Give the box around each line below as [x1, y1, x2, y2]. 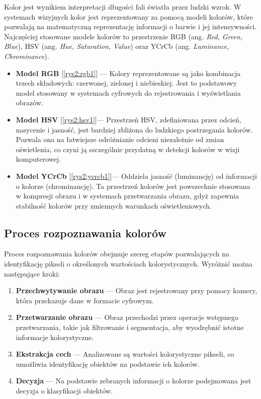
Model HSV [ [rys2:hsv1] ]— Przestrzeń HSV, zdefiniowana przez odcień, [16, 114, 241, 124]
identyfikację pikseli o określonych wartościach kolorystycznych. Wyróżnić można [4, 258, 252, 269]
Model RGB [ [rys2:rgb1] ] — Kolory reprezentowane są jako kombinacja [16, 68, 241, 78]
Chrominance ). [4, 50, 49, 61]
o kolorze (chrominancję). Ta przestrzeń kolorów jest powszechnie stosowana [16, 180, 250, 191]
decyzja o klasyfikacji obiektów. [16, 385, 113, 396]
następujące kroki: [4, 268, 60, 279]
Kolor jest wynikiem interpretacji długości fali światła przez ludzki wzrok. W [4, 2, 241, 12]
